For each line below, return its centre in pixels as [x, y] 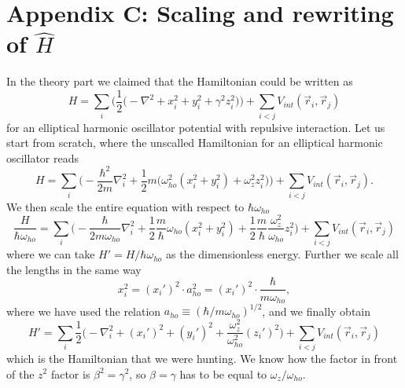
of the [20, 373]
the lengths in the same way [74, 269]
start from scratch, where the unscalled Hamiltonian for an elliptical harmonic [195, 143]
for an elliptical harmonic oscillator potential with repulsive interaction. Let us [196, 127]
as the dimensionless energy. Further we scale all [282, 254]
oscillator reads [43, 157]
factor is [70, 373]
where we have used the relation [84, 311]
